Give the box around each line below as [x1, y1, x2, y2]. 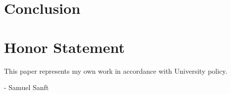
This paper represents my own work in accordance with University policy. [4, 65, 228, 76]
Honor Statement [4, 37, 125, 57]
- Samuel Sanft [4, 82, 49, 93]
